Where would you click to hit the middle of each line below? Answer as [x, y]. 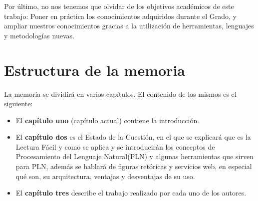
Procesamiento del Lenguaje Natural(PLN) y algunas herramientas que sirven [134, 156]
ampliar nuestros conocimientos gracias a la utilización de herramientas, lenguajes [129, 26]
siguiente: [18, 103]
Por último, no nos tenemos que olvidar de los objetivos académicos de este [119, 6]
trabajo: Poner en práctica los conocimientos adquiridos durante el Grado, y [120, 16]
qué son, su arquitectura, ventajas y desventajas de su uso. [105, 176]
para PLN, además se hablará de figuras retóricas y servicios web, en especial [134, 166]
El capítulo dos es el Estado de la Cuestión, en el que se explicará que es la [133, 137]
